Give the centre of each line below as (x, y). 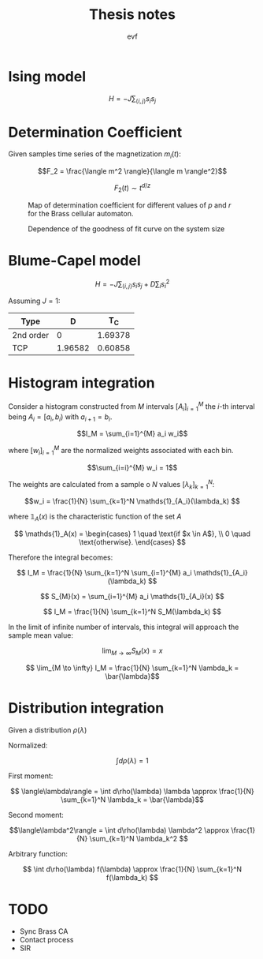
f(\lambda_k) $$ (132, 877)
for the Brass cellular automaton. (81, 213)
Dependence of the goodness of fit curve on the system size (126, 229)
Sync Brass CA (44, 931)
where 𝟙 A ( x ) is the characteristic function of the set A (95, 517)
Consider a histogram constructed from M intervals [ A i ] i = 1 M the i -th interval (131, 406)
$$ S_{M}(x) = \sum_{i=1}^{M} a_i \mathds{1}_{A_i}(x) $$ (132, 597)
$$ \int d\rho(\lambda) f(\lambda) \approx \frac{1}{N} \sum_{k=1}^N (132, 869)
